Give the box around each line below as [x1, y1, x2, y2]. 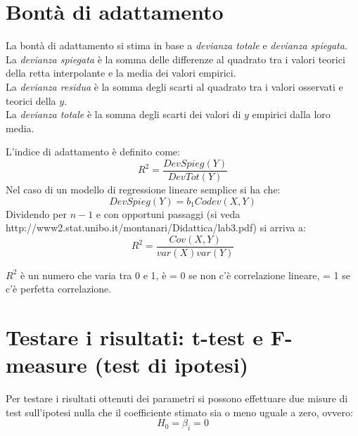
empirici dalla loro [252, 107, 331, 122]
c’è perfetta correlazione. [6, 281, 112, 296]
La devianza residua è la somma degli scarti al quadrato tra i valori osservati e [6, 79, 343, 94]
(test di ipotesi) [94, 350, 249, 379]
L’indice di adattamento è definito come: [6, 144, 180, 159]
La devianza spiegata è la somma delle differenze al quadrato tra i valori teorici [6, 51, 345, 66]
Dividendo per [6, 206, 67, 221]
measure [6, 350, 87, 379]
